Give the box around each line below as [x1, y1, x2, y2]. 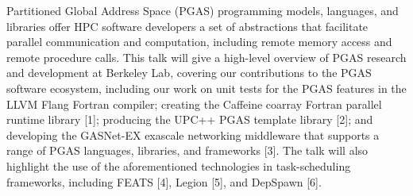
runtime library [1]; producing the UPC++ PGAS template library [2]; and [6, 111, 373, 128]
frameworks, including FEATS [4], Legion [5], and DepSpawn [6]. [6, 173, 322, 190]
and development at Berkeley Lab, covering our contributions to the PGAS [6, 64, 372, 81]
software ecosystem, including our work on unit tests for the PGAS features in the [6, 79, 407, 96]
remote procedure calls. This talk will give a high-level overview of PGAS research [6, 48, 407, 65]
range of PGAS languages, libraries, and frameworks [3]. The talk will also [6, 142, 369, 159]
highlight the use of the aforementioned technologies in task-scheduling [6, 157, 351, 174]
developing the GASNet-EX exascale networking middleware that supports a [6, 126, 380, 143]
